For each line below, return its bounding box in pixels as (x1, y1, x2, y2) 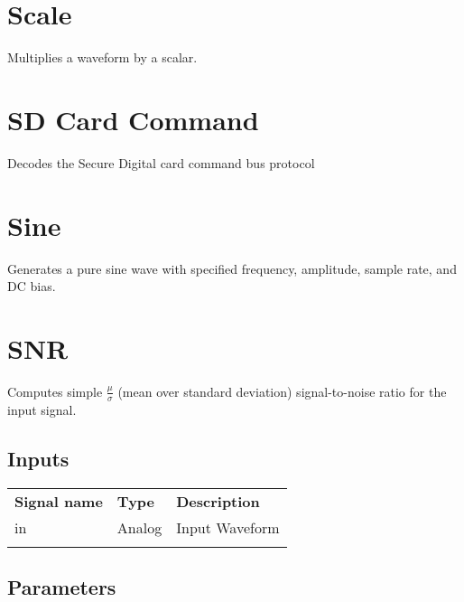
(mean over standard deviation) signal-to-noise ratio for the (117, 381, 447, 400)
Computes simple (7, 381, 103, 400)
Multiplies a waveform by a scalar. (7, 48, 198, 67)
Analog (116, 516, 162, 538)
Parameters (7, 572, 116, 600)
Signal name (14, 490, 103, 512)
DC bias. (7, 277, 56, 296)
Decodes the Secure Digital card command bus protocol (7, 153, 315, 172)
